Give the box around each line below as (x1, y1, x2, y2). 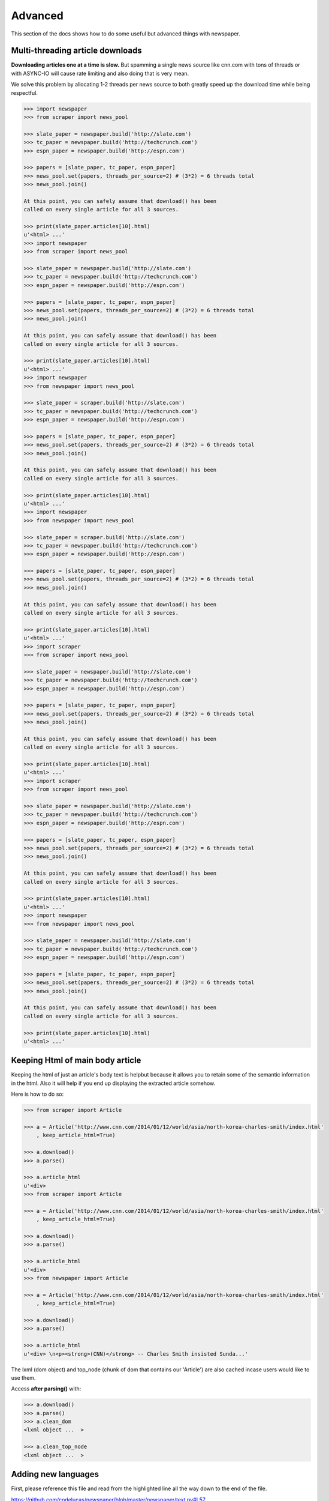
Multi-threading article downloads (11, 46, 142, 56)
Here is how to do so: (11, 1090, 64, 1098)
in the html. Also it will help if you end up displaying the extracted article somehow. (11, 1080, 216, 1087)
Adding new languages (11, 1469, 99, 1479)
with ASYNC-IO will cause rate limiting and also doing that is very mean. (11, 70, 189, 77)
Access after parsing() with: (11, 1385, 82, 1392)
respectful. (11, 89, 38, 96)
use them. (11, 1374, 36, 1381)
